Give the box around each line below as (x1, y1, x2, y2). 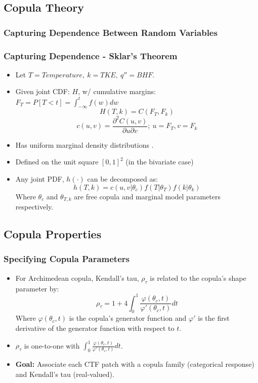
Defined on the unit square (15, 156, 99, 167)
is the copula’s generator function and (69, 313, 187, 323)
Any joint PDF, (15, 174, 64, 184)
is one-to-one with (24, 340, 80, 351)
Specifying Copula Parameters (4, 252, 130, 265)
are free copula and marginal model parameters (74, 191, 221, 201)
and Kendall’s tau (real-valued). (15, 369, 114, 379)
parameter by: (15, 283, 59, 293)
